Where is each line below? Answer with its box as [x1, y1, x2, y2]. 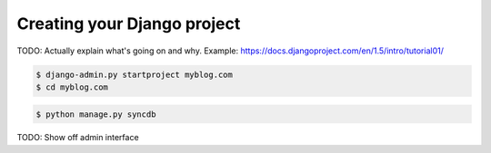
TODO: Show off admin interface [16, 132, 140, 143]
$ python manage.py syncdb [35, 109, 156, 120]
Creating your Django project [16, 14, 241, 33]
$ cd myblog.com [35, 81, 109, 92]
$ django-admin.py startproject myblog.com [35, 69, 234, 80]
